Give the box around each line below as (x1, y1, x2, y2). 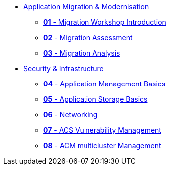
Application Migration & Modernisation (23, 2, 149, 11)
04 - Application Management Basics (43, 80, 166, 88)
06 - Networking (43, 110, 98, 119)
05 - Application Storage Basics (43, 95, 148, 103)
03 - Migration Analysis (43, 49, 120, 57)
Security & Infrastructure (23, 64, 104, 73)
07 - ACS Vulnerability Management (43, 126, 161, 134)
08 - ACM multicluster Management (43, 141, 161, 150)
